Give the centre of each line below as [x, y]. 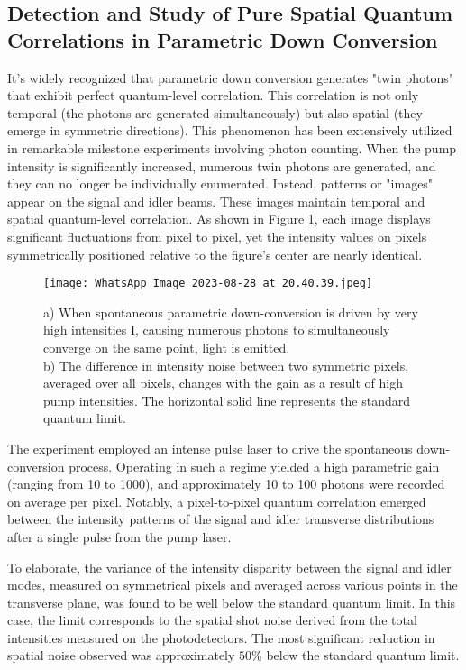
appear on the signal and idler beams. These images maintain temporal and [216, 201]
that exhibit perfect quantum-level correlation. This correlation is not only [213, 95]
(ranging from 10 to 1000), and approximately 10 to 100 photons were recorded [226, 484]
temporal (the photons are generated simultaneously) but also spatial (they [215, 112]
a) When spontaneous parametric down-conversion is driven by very [231, 312]
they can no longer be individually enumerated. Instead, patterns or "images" [220, 184]
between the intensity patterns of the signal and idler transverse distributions [221, 519]
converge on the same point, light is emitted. [167, 347]
